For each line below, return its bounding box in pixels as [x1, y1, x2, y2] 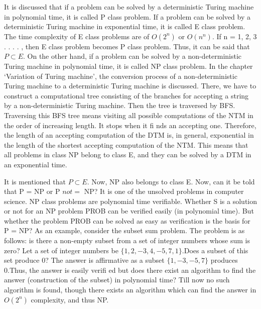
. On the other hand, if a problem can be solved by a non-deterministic [23, 51, 242, 61]
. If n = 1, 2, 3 [212, 31, 257, 41]
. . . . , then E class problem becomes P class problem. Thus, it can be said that [4, 41, 250, 51]
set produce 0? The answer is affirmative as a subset [4, 255, 165, 265]
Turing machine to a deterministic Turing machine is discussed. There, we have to [4, 80, 256, 91]
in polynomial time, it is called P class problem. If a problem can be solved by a [4, 11, 250, 22]
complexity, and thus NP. [31, 294, 109, 304]
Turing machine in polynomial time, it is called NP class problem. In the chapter [4, 60, 253, 71]
